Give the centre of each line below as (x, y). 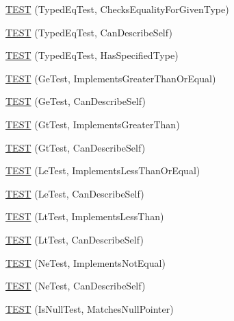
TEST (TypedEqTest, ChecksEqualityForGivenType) (117, 9)
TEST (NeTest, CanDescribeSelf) (76, 286)
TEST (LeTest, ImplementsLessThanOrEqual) (103, 170)
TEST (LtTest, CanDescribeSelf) (75, 239)
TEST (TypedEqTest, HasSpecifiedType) (92, 55)
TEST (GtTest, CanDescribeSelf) (76, 147)
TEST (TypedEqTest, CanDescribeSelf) (89, 32)
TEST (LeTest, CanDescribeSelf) (75, 193)
